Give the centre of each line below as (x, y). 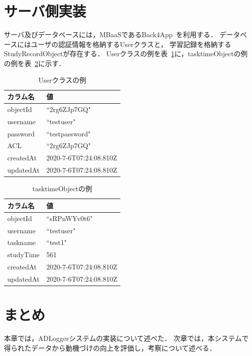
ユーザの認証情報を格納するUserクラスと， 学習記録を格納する (131, 44)
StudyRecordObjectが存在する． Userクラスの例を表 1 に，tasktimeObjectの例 (126, 54)
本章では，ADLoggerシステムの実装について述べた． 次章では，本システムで (126, 338)
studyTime (23, 255)
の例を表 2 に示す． (35, 63)
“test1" (57, 242)
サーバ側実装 (45, 11)
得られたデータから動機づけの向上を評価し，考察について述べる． (110, 347)
